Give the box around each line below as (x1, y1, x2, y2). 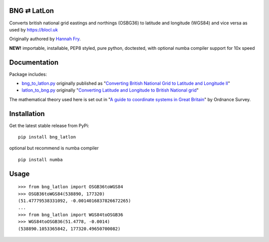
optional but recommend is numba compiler (9, 145, 99, 151)
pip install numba (18, 157, 63, 162)
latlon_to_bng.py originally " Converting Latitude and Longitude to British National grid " (21, 87, 199, 93)
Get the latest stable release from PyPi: (9, 122, 90, 128)
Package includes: (9, 71, 47, 77)
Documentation (9, 58, 59, 67)
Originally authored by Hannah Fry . (9, 36, 81, 42)
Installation (9, 110, 45, 118)
